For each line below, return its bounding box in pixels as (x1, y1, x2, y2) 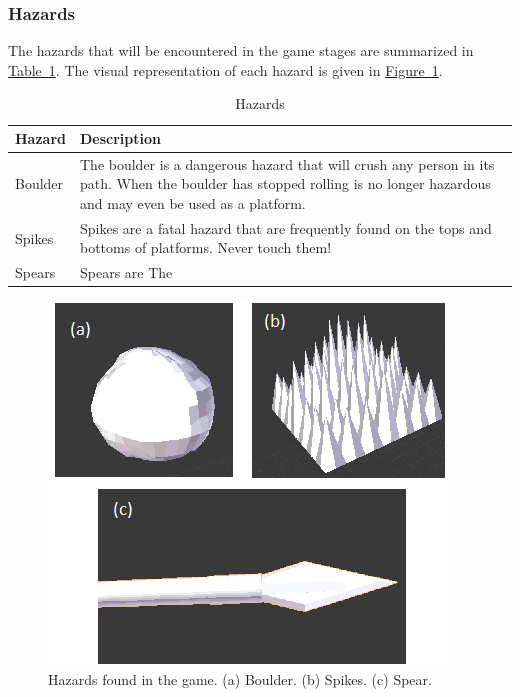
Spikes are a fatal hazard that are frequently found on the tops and (80, 217, 492, 238)
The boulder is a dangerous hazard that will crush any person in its (80, 153, 495, 174)
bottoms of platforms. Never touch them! (80, 237, 332, 258)
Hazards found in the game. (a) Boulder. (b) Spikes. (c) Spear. (48, 669, 432, 689)
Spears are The (80, 262, 173, 283)
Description (80, 128, 162, 148)
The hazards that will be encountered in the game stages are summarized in (8, 40, 474, 61)
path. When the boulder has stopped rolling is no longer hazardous (80, 173, 491, 194)
